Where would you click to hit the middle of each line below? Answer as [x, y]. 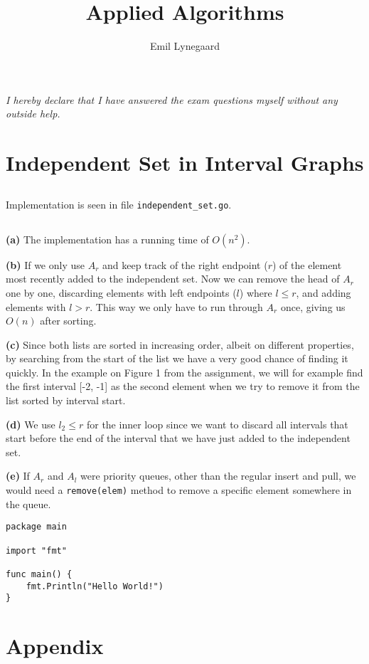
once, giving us [313, 306]
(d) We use [31, 424]
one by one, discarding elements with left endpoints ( [121, 292]
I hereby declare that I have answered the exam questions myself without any [172, 99]
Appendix [55, 646]
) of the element [307, 264]
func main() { [39, 574]
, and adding [323, 292]
